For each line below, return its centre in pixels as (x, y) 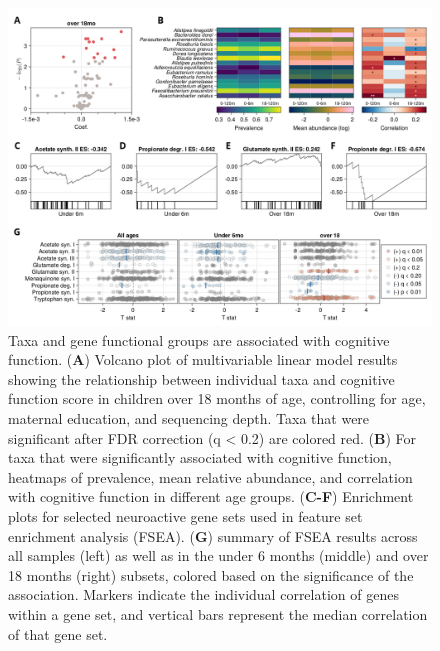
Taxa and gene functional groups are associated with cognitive (199, 339)
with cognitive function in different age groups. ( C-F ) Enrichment (211, 496)
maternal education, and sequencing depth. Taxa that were (189, 417)
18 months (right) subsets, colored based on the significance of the (211, 574)
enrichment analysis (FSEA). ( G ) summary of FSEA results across (213, 535)
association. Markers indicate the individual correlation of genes (203, 594)
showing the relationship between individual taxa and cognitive (201, 378)
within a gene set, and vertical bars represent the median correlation (218, 613)
